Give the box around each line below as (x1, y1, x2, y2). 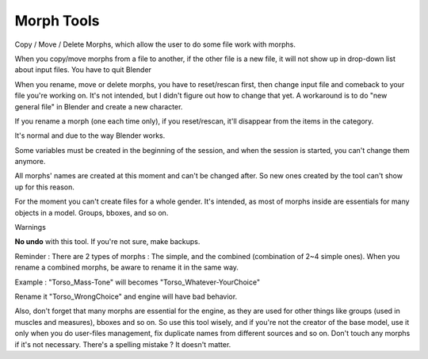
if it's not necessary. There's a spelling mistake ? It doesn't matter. (14, 339, 231, 349)
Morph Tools (14, 12, 100, 29)
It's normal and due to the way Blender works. (14, 131, 166, 140)
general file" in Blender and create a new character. (14, 101, 183, 111)
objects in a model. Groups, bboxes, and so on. (14, 208, 169, 217)
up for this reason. (14, 182, 75, 192)
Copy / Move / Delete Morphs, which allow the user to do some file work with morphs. (14, 40, 296, 49)
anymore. (14, 157, 46, 166)
